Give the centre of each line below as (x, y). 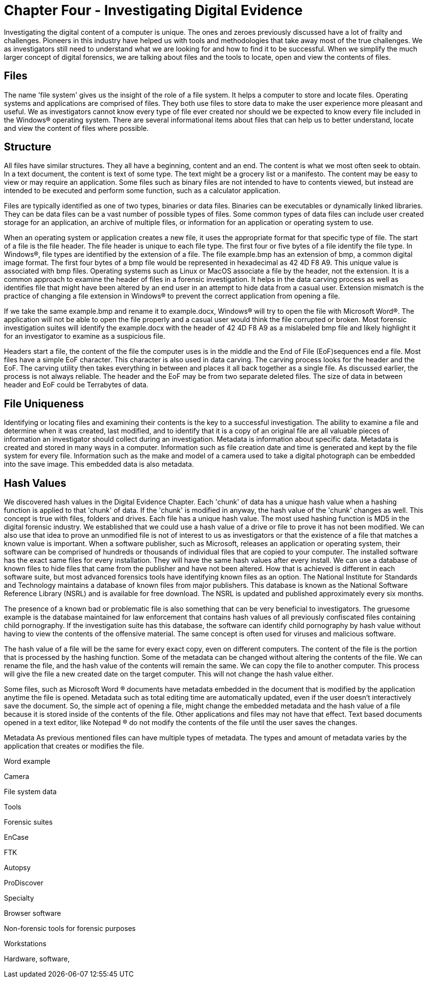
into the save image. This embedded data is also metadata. (99, 464)
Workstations (25, 944)
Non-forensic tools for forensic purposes (70, 929)
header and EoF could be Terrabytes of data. (76, 385)
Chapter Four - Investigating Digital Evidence (153, 10)
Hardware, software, (37, 959)
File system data (30, 792)
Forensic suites (28, 822)
